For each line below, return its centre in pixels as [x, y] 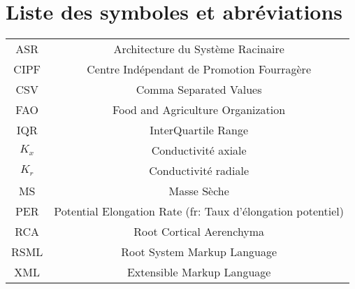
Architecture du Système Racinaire [199, 49]
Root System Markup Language [199, 252]
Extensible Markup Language [199, 272]
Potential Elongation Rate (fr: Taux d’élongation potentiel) [199, 211]
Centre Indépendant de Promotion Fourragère [199, 69]
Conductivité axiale [199, 150]
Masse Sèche [199, 191]
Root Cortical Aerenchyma [199, 232]
